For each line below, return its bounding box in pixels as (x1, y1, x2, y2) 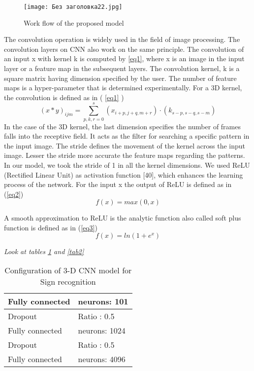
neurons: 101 (78, 296, 128, 307)
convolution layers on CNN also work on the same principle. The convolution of (4, 43, 244, 54)
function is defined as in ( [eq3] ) (4, 222, 97, 232)
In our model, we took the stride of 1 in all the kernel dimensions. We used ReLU (4, 159, 250, 170)
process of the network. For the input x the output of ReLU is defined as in (4, 179, 232, 189)
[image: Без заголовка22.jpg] (24, 3, 123, 10)
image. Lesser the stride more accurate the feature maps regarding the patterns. (4, 150, 245, 160)
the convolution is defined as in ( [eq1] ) (4, 92, 124, 102)
